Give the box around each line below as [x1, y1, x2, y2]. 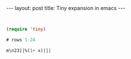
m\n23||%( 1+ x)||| [6, 47, 51, 54]
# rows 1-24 [6, 37, 35, 42]
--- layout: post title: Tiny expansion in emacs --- [6, 5, 126, 11]
